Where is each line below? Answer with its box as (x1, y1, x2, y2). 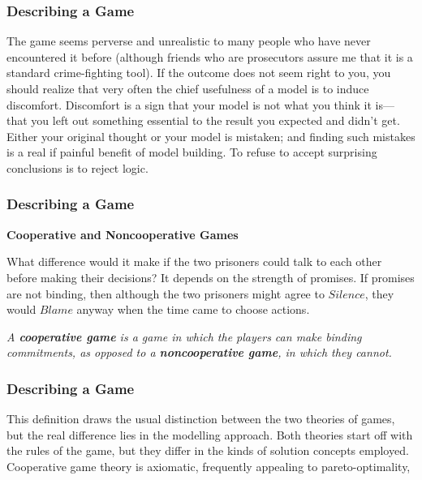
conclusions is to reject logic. (6, 159, 149, 176)
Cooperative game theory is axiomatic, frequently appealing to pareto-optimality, (6, 457, 411, 474)
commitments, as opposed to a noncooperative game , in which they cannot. (6, 344, 392, 361)
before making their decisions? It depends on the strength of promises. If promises (6, 268, 415, 285)
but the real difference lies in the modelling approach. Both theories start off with (6, 426, 413, 443)
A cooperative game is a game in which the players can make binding (6, 328, 362, 345)
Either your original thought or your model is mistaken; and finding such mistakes (6, 127, 416, 144)
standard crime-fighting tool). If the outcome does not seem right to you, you (6, 64, 391, 81)
